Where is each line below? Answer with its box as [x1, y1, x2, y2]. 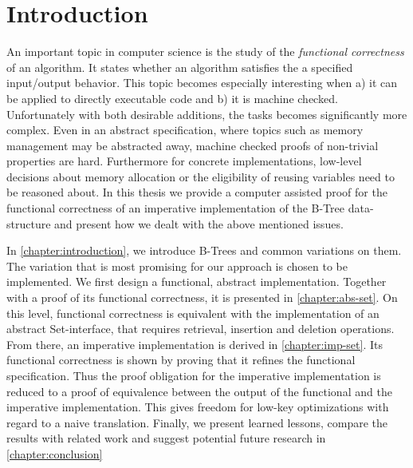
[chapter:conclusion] [6, 445, 103, 462]
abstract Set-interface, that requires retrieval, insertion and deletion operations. [6, 320, 395, 337]
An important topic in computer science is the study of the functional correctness [6, 43, 404, 60]
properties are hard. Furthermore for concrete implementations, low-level [6, 153, 362, 169]
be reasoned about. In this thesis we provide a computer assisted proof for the [6, 184, 387, 200]
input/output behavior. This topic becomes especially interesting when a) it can [6, 74, 398, 91]
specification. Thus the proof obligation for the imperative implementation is [6, 367, 381, 383]
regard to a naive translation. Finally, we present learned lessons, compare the [6, 414, 387, 430]
